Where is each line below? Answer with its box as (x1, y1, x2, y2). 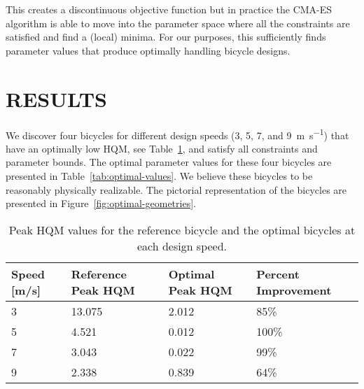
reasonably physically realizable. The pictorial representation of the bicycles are (6, 182, 347, 197)
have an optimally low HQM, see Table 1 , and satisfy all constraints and (6, 141, 318, 155)
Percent (256, 265, 300, 282)
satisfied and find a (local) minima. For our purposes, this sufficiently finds (6, 29, 326, 44)
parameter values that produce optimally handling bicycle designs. (6, 43, 290, 57)
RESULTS (6, 84, 107, 113)
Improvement (256, 281, 332, 298)
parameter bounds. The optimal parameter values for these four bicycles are (6, 155, 332, 169)
